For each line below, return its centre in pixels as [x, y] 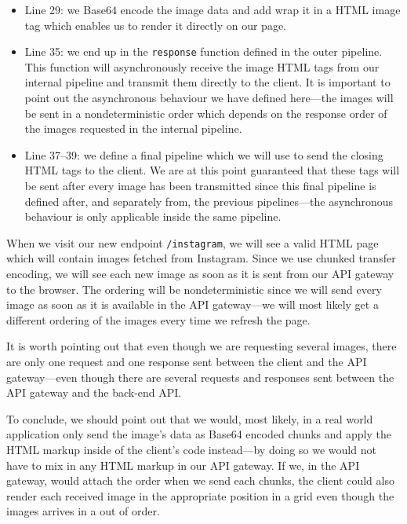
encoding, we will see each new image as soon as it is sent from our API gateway [200, 274]
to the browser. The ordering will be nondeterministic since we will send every [194, 289]
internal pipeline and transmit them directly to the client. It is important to [207, 82]
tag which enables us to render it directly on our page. [155, 25]
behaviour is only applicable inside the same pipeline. [153, 216]
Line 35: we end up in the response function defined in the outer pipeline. [203, 51]
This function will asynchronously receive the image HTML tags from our [202, 66]
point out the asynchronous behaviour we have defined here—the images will [209, 98]
